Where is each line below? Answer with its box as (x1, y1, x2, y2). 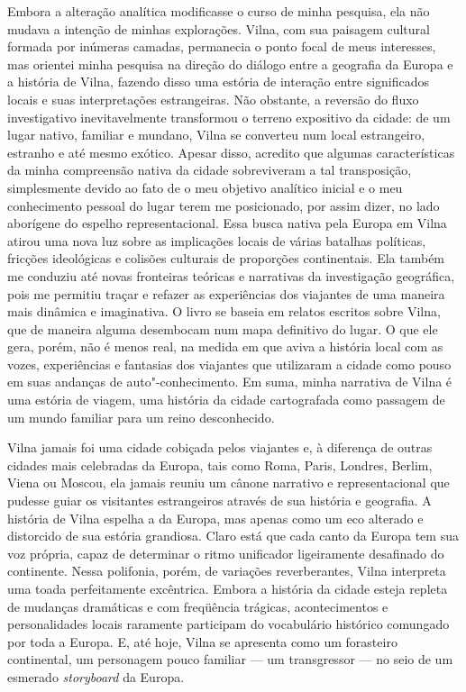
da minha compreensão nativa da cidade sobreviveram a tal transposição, (7, 160, 412, 179)
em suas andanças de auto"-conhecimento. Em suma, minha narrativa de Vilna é (7, 372, 452, 391)
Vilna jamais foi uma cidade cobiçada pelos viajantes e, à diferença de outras (7, 438, 433, 457)
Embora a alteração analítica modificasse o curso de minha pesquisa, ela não (7, 2, 430, 20)
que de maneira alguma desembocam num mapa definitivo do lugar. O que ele (7, 319, 438, 338)
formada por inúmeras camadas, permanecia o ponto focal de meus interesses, (7, 37, 436, 56)
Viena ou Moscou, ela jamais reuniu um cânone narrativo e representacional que (7, 473, 450, 492)
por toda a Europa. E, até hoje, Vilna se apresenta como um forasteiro (7, 632, 397, 651)
